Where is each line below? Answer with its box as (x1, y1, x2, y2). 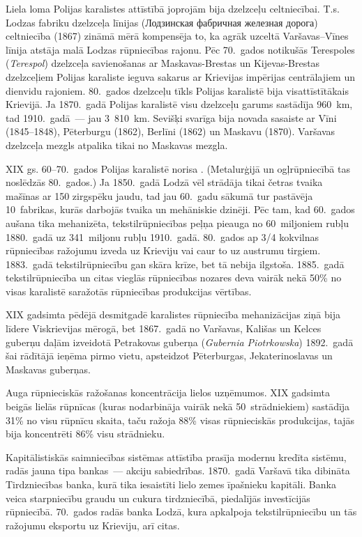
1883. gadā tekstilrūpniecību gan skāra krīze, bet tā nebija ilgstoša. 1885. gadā (6, 256, 345, 271)
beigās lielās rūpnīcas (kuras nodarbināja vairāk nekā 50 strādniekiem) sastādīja (6, 399, 350, 414)
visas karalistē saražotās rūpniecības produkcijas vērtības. (6, 283, 252, 298)
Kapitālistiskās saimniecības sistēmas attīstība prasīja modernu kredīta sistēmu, (6, 449, 347, 464)
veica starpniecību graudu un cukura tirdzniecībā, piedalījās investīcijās (6, 490, 310, 505)
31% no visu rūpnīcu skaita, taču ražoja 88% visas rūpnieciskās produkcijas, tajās (6, 412, 355, 427)
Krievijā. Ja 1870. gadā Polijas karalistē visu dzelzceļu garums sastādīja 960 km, (6, 97, 353, 111)
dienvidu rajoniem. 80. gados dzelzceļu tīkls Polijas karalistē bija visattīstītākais (6, 83, 349, 98)
